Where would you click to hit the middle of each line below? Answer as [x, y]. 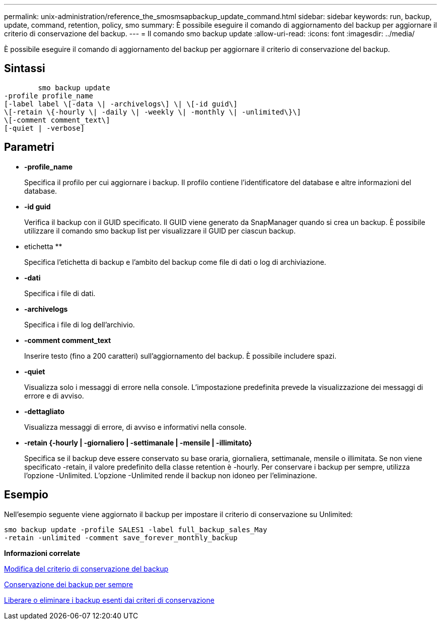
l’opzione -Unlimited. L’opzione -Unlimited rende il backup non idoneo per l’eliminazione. [171, 475]
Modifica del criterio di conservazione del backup [86, 569]
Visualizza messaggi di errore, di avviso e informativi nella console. [135, 427]
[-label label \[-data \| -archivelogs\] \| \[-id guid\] [121, 104]
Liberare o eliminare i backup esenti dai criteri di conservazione [109, 600]
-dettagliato [45, 411]
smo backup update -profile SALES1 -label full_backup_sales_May [136, 529]
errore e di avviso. [54, 395]
